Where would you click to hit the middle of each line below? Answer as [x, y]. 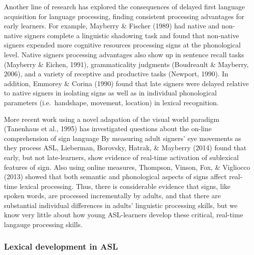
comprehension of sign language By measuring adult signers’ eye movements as [123, 138]
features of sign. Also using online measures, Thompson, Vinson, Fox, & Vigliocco [127, 167]
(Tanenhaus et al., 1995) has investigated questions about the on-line [108, 128]
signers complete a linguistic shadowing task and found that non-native [132, 35]
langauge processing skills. [43, 224]
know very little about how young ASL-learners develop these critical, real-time [124, 215]
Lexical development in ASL [61, 246]
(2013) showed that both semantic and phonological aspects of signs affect [115, 176]
